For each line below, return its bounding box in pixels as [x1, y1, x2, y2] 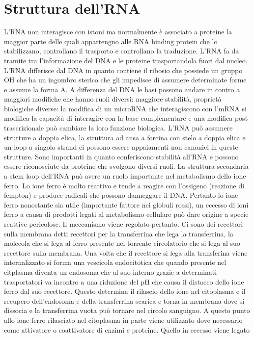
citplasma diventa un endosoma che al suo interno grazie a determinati [4, 266, 217, 277]
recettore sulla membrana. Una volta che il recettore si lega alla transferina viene [4, 247, 248, 258]
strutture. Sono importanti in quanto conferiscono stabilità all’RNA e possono [4, 151, 239, 161]
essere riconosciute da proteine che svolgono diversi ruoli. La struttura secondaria [4, 161, 249, 171]
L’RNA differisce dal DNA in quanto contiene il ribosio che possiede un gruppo [4, 65, 243, 75]
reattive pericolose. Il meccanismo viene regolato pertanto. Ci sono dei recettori [4, 219, 243, 229]
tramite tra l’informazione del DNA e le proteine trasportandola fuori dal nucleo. [4, 55, 248, 65]
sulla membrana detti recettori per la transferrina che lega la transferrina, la [4, 228, 233, 238]
